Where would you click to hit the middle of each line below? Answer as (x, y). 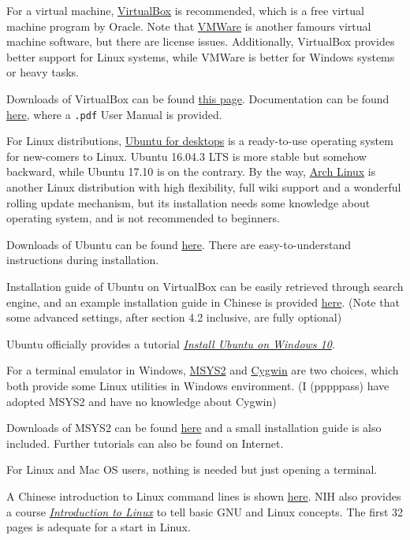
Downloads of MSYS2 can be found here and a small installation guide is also (194, 428)
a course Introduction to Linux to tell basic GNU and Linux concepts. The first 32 (205, 511)
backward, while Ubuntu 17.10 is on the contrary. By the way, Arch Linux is (191, 171)
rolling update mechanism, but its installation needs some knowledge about (188, 202)
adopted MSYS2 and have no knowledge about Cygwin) (142, 401)
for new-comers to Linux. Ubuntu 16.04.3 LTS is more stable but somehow (186, 156)
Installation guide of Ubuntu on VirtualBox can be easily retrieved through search (205, 286)
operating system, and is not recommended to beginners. (143, 218)
